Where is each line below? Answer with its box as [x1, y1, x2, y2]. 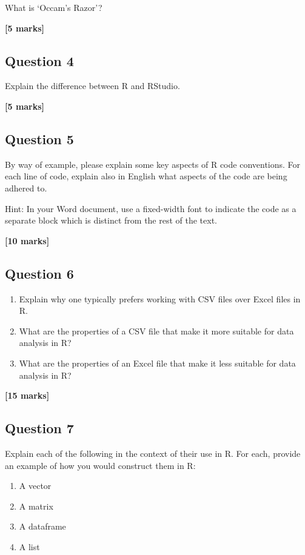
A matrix [19, 499, 53, 512]
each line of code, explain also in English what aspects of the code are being [5, 170, 287, 182]
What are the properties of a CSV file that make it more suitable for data [19, 324, 294, 337]
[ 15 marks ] [5, 389, 50, 402]
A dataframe [19, 520, 66, 533]
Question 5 [5, 129, 74, 148]
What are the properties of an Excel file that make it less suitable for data [19, 356, 296, 369]
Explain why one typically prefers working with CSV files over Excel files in [19, 292, 301, 305]
